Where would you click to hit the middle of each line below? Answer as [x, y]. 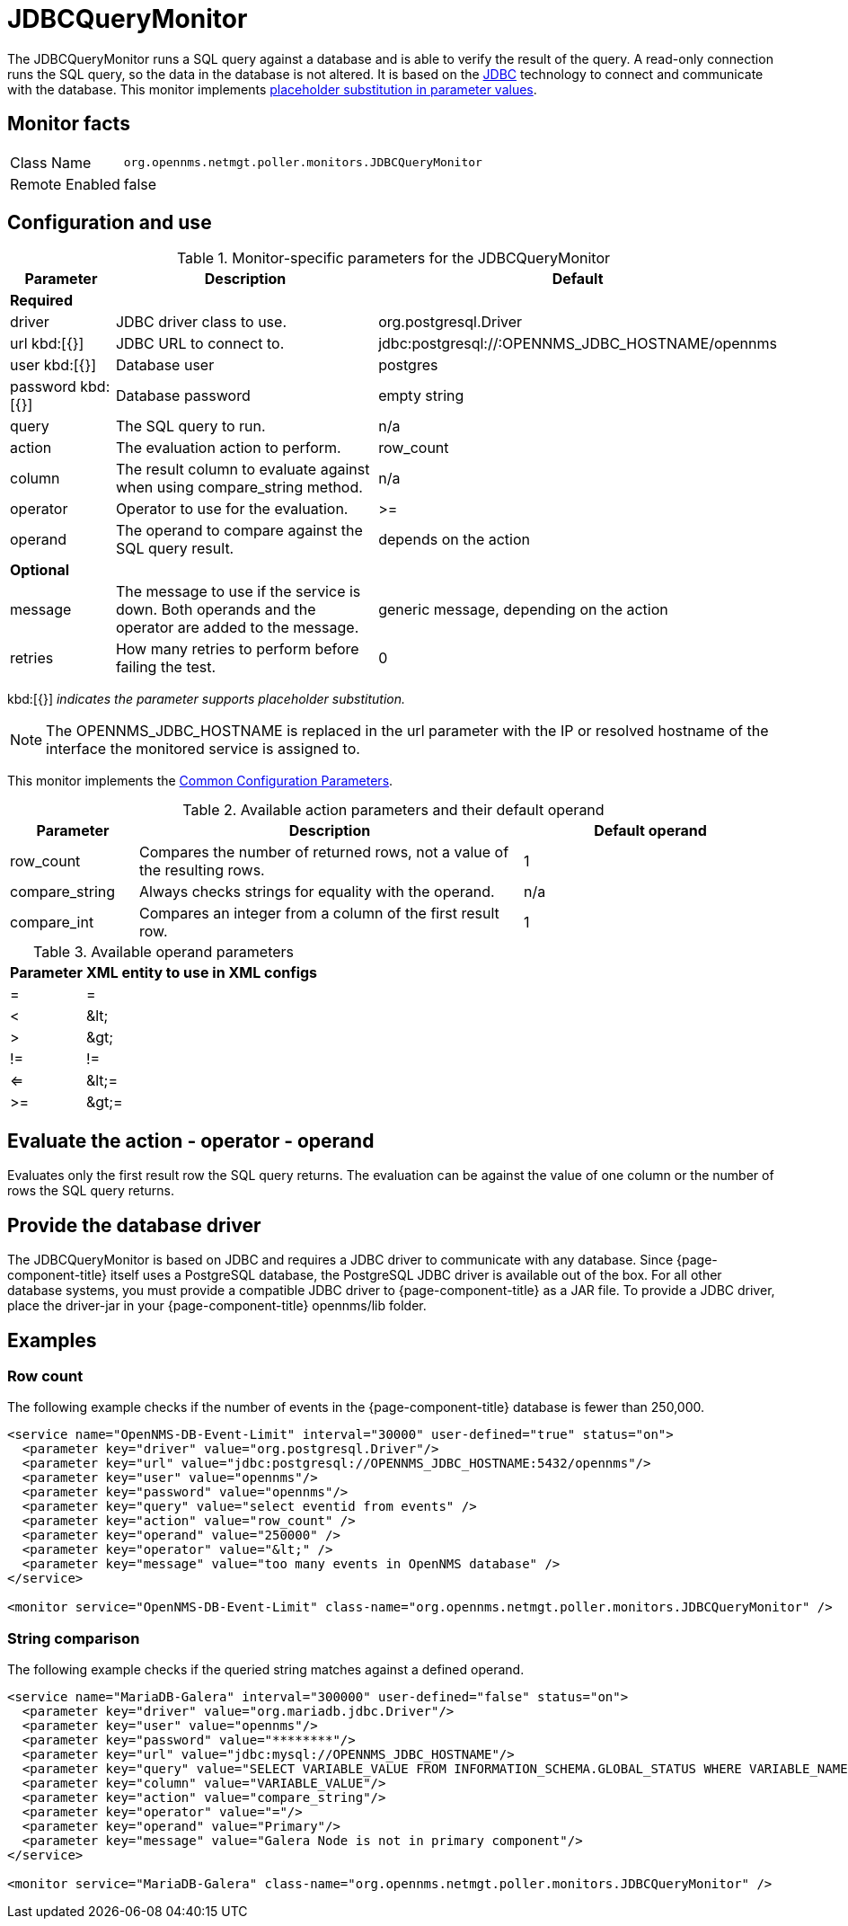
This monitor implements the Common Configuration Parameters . [200, 781]
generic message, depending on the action [523, 610]
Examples [52, 1340]
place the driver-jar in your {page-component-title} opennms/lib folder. [217, 1306]
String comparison [74, 1638]
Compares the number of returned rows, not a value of [324, 852]
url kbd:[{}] [47, 344]
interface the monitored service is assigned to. [203, 749]
